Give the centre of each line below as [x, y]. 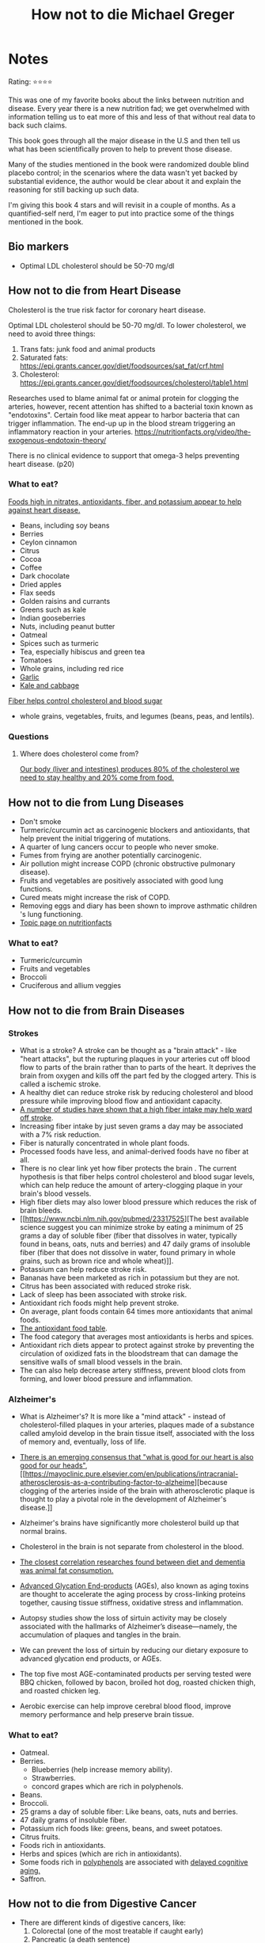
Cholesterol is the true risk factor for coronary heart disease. [107, 310]
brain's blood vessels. [55, 1193]
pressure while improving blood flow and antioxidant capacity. [121, 1101]
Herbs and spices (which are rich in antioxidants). [100, 1853]
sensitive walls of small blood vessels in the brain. [101, 1361]
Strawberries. [54, 1777]
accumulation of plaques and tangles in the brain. [100, 1635]
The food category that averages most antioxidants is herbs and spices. [137, 1336]
